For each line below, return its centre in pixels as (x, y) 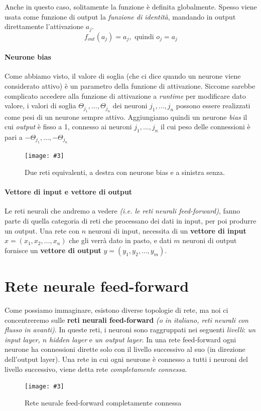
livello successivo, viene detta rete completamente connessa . (96, 369)
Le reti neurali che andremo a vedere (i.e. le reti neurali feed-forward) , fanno (122, 211)
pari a (14, 137)
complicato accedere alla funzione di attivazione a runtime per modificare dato (125, 95)
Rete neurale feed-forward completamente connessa (103, 402)
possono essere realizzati (213, 106)
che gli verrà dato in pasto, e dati (120, 240)
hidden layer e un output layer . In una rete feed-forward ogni (143, 339)
